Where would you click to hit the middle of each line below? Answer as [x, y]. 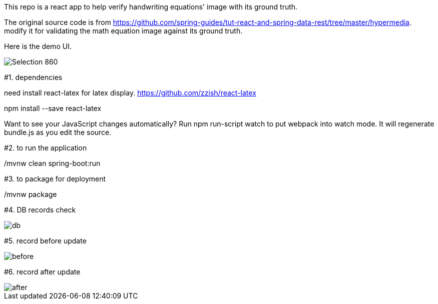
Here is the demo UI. [38, 46]
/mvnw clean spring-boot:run [52, 163]
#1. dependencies [33, 77]
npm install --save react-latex [53, 108]
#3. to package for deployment [55, 179]
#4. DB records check [40, 210]
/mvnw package [31, 194]
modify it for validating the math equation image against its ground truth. [123, 31]
